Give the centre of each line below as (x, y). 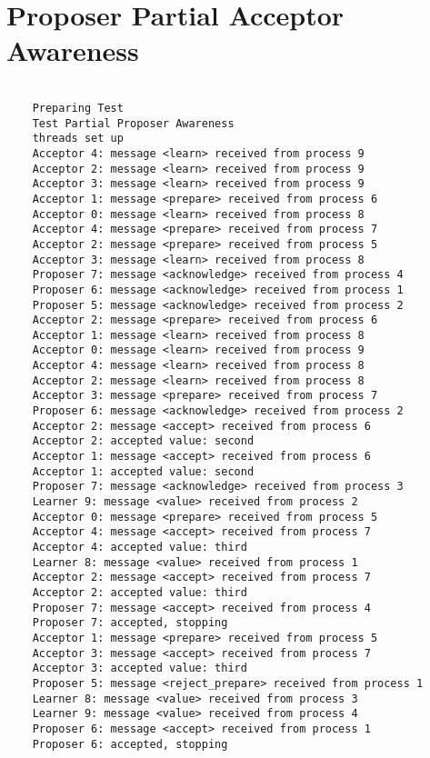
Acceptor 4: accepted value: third (140, 547)
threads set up (78, 139)
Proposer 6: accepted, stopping (130, 744)
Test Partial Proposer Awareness (133, 123)
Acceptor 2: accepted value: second (143, 441)
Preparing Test (78, 108)
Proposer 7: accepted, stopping (130, 623)
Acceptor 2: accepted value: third (140, 592)
